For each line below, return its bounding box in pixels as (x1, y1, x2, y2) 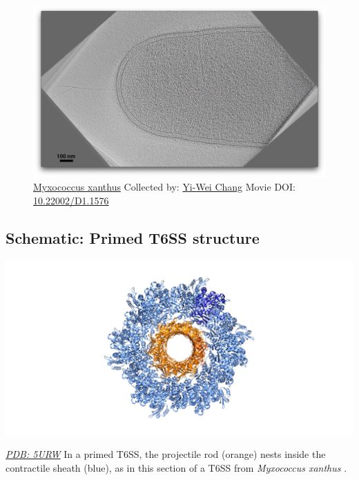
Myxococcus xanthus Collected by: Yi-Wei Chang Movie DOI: (33, 180, 295, 194)
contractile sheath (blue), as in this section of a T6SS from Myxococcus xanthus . (6, 460, 347, 474)
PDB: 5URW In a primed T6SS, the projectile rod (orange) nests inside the (6, 447, 326, 461)
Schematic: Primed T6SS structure (6, 227, 260, 248)
